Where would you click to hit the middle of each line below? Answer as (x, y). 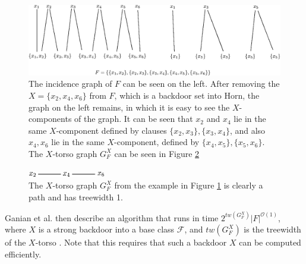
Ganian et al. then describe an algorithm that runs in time (112, 217)
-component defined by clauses (111, 130)
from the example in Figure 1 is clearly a (189, 185)
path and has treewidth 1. (76, 197)
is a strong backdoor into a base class (106, 229)
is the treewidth (272, 229)
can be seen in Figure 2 (157, 153)
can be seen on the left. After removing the (201, 84)
